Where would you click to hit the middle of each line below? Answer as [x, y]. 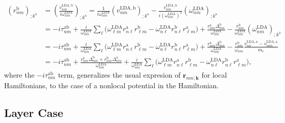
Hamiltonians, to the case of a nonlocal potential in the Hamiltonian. [112, 85]
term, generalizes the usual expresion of [119, 74]
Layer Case [34, 112]
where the [19, 74]
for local [214, 74]
